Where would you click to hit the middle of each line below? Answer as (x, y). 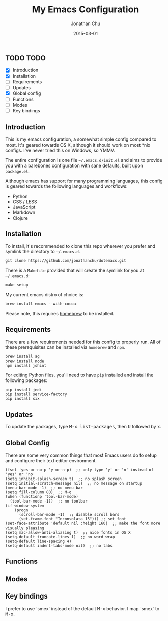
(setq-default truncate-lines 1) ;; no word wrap (60, 537)
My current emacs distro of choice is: (45, 295)
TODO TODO (25, 58)
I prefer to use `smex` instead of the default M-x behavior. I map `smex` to (82, 608)
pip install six (22, 399)
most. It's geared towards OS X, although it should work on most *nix (78, 145)
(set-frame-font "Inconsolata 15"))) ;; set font (72, 519)
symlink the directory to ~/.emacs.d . (43, 252)
